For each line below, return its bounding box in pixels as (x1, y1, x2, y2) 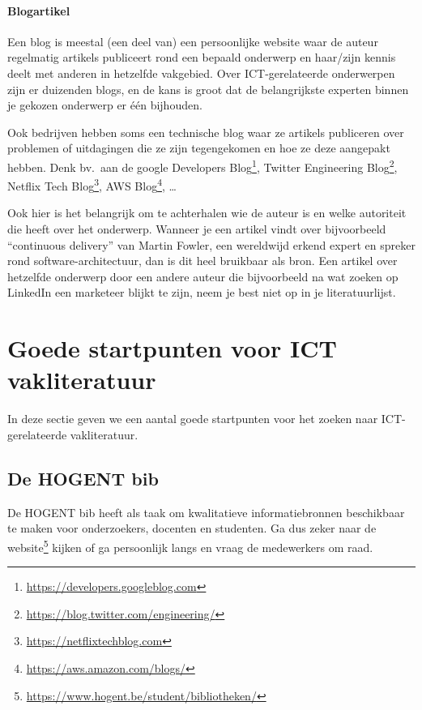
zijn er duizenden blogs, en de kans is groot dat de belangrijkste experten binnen (7, 80, 409, 97)
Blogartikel (7, 2, 70, 19)
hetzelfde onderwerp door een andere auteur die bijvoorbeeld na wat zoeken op (7, 267, 399, 284)
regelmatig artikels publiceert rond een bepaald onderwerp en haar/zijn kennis (7, 49, 396, 66)
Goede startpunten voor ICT (7, 331, 337, 365)
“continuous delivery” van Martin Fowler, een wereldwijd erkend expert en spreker (7, 236, 416, 253)
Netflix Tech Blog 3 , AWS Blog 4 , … (7, 175, 177, 194)
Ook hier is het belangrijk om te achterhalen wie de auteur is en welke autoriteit (7, 204, 407, 221)
